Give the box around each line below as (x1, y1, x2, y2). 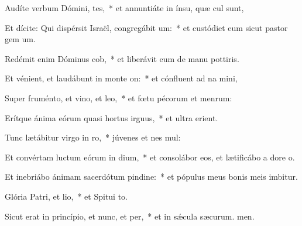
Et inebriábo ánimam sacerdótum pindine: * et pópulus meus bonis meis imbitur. (5, 170, 298, 183)
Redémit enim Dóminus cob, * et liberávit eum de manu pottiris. (5, 52, 239, 64)
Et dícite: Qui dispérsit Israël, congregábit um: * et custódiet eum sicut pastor (5, 21, 288, 33)
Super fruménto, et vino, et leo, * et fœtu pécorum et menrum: (5, 91, 232, 104)
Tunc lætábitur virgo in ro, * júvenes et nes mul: (5, 131, 181, 143)
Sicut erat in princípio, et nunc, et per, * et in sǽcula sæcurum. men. (5, 210, 255, 222)
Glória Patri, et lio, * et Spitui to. (5, 190, 128, 202)
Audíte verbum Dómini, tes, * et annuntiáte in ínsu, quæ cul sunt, (5, 2, 244, 13)
